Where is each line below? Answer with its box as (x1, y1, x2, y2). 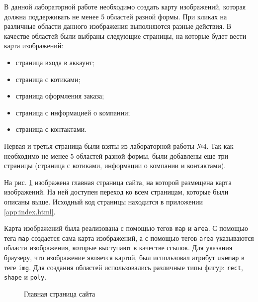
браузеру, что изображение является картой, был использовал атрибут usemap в (4, 252, 245, 262)
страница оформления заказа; (15, 91, 104, 101)
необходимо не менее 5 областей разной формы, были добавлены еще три (4, 150, 228, 161)
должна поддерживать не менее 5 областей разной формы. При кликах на (4, 11, 227, 21)
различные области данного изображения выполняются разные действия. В (4, 21, 232, 31)
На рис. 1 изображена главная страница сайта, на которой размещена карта (4, 177, 232, 187)
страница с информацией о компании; (15, 107, 130, 117)
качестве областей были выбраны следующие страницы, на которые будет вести (4, 30, 247, 41)
